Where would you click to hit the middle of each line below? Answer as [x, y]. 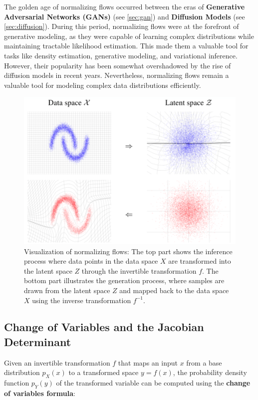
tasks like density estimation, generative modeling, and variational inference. [121, 55]
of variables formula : [40, 393]
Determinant [38, 341]
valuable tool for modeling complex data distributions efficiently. [103, 85]
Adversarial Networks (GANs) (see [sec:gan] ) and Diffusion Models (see [125, 16]
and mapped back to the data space [174, 290]
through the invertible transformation [139, 270]
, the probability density [210, 372]
